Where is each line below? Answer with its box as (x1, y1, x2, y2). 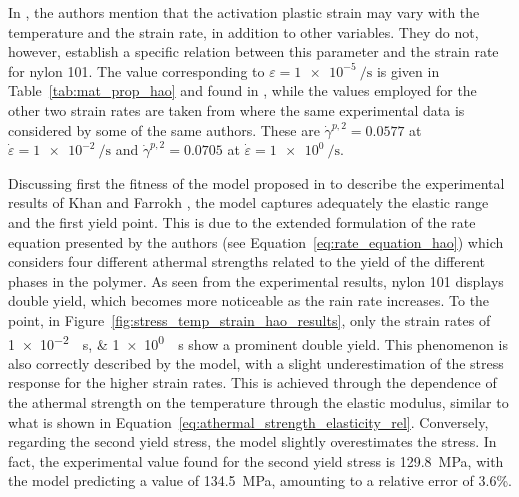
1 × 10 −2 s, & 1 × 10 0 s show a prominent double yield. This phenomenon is (8, 330, 508, 354)
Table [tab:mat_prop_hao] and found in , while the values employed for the (8, 80, 477, 101)
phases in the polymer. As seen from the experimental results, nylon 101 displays (8, 270, 504, 291)
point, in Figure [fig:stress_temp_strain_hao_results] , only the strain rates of (8, 309, 491, 330)
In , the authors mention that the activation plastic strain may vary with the (8, 2, 480, 22)
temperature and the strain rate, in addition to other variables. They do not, (8, 21, 479, 42)
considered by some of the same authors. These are (8, 119, 320, 140)
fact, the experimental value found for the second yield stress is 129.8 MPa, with (8, 450, 504, 471)
